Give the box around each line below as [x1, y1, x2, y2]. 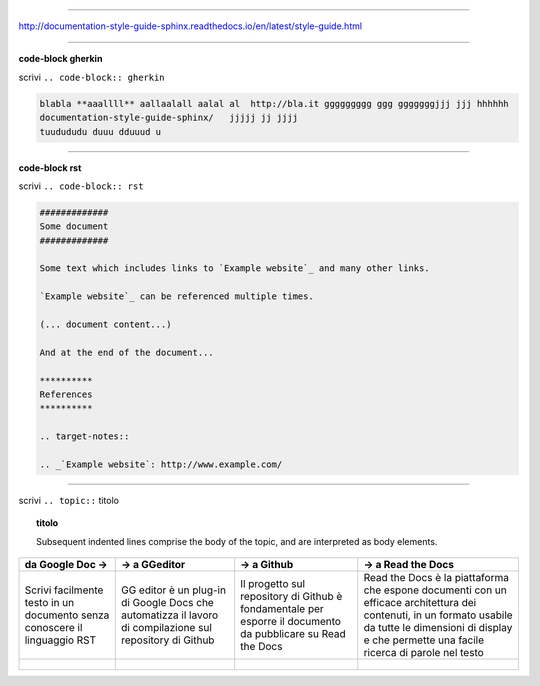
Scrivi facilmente [24, 583, 104, 597]
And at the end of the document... [39, 346, 214, 358]
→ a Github [240, 558, 294, 572]
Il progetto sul [240, 577, 305, 591]
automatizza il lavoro [120, 608, 219, 622]
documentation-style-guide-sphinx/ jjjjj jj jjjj [39, 112, 299, 124]
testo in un [24, 596, 75, 610]
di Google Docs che [120, 596, 214, 610]
